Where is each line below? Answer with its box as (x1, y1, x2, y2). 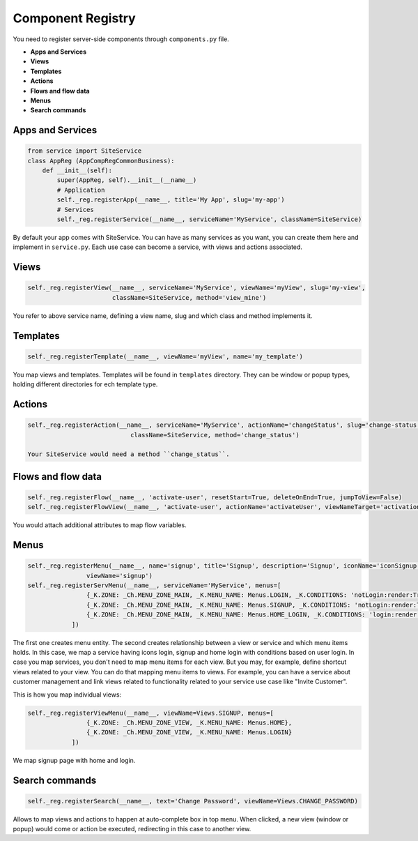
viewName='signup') (86, 572, 153, 579)
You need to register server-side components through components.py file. (13, 35, 229, 43)
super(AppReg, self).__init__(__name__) (56, 176, 197, 184)
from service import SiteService (27, 147, 142, 155)
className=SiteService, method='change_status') (130, 431, 300, 439)
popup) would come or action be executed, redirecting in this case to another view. (13, 825, 251, 833)
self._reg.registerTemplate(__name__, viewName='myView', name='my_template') (27, 352, 303, 361)
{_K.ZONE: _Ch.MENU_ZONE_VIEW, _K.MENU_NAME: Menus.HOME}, (86, 718, 293, 727)
